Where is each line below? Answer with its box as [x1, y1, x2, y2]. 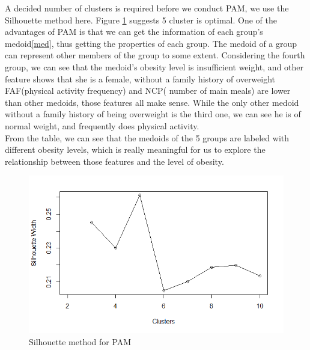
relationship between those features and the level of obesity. [5, 155, 224, 167]
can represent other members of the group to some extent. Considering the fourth [5, 49, 305, 61]
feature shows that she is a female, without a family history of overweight [5, 72, 276, 85]
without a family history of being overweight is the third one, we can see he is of [5, 108, 301, 120]
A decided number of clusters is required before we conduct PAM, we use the [5, 2, 289, 14]
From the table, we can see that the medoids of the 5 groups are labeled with [5, 131, 290, 144]
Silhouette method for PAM [29, 335, 132, 348]
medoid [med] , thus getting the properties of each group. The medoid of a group [5, 37, 297, 49]
